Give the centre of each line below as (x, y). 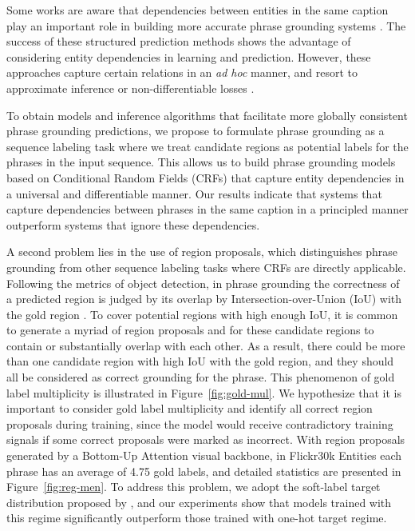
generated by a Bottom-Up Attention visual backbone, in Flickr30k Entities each (204, 455)
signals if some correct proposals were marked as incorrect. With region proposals (206, 439)
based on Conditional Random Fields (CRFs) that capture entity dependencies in (206, 177)
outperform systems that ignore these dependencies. (133, 224)
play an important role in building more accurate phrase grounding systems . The (206, 25)
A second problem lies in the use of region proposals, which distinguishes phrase (202, 252)
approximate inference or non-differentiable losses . (130, 88)
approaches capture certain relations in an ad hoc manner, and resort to (182, 72)
